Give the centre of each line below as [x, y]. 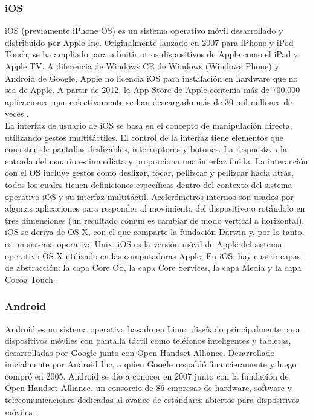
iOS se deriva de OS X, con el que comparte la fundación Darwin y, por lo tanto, [155, 232]
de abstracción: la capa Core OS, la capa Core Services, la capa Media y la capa [153, 267]
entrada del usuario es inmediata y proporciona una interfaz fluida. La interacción [156, 160]
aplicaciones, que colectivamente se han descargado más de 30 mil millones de [149, 101]
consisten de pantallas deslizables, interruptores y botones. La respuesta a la [146, 149]
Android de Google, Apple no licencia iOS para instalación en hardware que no [151, 78]
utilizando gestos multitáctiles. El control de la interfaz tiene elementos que [144, 137]
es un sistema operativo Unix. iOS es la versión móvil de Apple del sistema [144, 243]
